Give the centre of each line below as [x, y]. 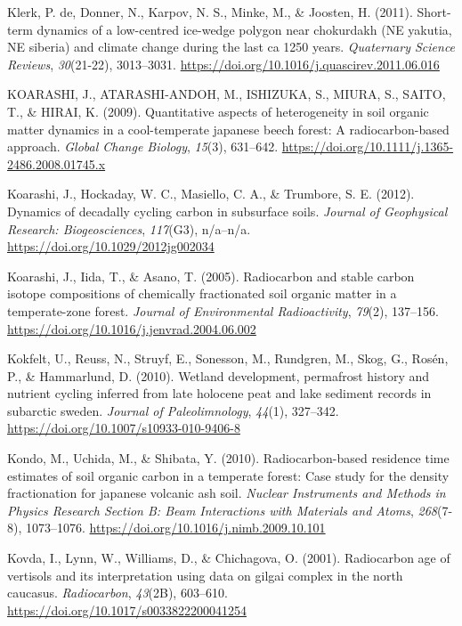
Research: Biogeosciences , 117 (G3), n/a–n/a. [129, 228]
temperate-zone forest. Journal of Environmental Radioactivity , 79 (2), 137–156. [223, 310]
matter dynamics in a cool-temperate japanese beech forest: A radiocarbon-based [228, 129]
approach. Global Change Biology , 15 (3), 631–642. [143, 146]
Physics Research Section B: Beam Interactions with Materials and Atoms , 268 [222, 510]
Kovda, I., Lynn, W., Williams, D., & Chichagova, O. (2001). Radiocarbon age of [229, 558]
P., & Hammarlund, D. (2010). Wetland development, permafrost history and [219, 375]
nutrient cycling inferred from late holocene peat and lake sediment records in [219, 393]
